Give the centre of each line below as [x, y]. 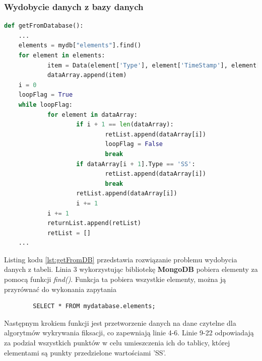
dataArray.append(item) [87, 75]
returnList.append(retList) [94, 223]
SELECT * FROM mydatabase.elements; [94, 306]
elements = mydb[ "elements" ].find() [80, 46]
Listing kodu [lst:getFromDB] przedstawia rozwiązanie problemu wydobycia [121, 259]
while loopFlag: [46, 104]
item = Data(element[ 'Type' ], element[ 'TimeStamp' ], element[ [154, 65]
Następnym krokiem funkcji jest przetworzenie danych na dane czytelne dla [120, 322]
